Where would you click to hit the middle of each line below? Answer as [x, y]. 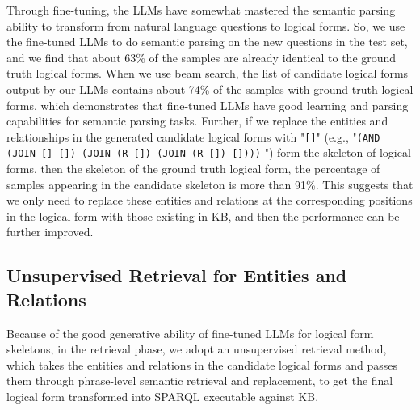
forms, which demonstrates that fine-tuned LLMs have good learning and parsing [208, 105]
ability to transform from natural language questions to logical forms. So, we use [206, 25]
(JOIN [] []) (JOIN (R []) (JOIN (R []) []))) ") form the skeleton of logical [209, 152]
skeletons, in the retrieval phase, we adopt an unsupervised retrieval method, [197, 349]
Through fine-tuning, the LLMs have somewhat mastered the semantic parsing [201, 10]
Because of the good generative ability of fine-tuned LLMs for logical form [190, 333]
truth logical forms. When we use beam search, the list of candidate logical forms [208, 73]
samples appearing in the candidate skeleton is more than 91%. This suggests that [210, 184]
